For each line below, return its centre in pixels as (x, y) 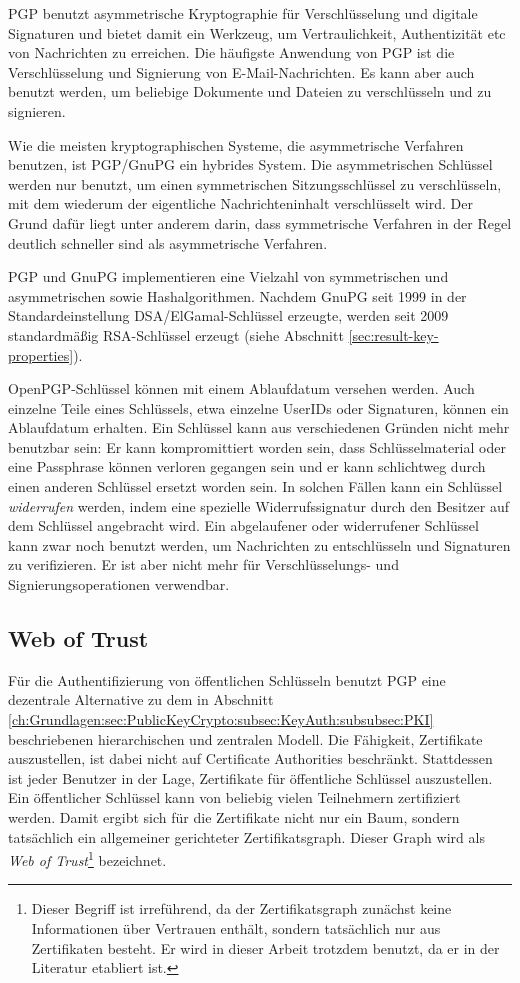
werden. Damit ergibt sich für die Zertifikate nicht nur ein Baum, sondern (234, 816)
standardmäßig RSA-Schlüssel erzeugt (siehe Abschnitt (176, 334)
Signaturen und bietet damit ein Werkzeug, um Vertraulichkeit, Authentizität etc (257, 32)
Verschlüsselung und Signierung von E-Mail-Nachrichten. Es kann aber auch (241, 71)
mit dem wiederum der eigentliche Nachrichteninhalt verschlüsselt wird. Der (240, 203)
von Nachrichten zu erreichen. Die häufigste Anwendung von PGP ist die (231, 52)
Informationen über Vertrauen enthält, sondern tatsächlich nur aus (236, 928)
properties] (41, 354)
